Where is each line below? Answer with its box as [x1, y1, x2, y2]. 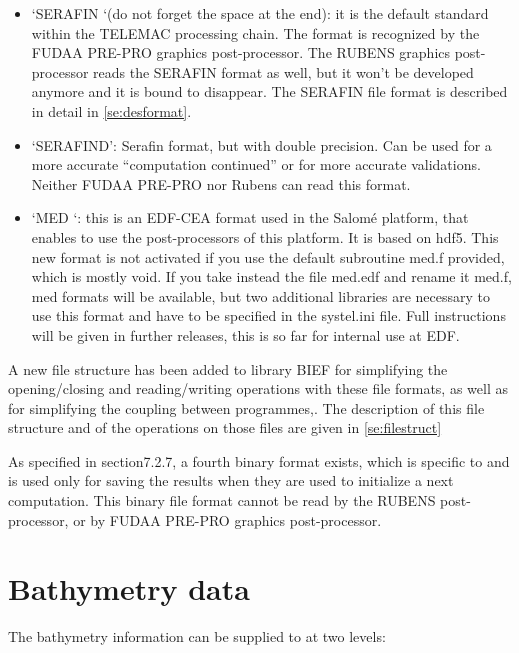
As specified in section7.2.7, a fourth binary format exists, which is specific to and [8, 450, 510, 471]
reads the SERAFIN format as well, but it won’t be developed [93, 61, 474, 82]
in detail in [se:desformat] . [31, 100, 192, 121]
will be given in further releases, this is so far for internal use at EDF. [31, 324, 460, 345]
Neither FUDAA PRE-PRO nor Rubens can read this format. [31, 173, 411, 194]
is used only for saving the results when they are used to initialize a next [8, 470, 454, 491]
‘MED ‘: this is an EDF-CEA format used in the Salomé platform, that [31, 207, 469, 228]
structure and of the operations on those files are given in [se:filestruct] [8, 417, 442, 438]
